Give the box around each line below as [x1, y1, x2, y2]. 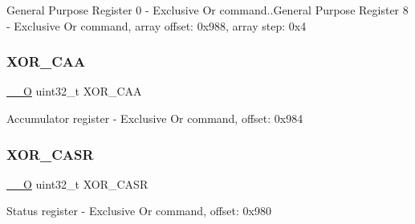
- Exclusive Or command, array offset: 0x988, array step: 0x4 [6, 17, 307, 34]
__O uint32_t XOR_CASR [6, 175, 149, 192]
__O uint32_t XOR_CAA [6, 83, 142, 100]
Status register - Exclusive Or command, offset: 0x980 [6, 202, 271, 219]
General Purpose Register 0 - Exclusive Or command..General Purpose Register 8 [6, 2, 409, 18]
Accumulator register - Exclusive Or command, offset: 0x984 [6, 110, 303, 126]
